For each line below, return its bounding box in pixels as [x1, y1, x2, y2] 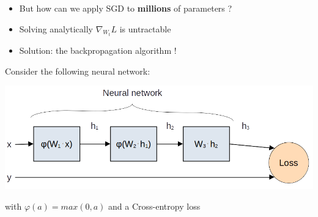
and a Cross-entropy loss [108, 199, 201, 212]
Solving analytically [19, 22, 94, 35]
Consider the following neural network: [5, 64, 150, 77]
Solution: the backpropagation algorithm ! [19, 44, 177, 57]
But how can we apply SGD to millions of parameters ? [19, 2, 232, 14]
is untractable [119, 22, 171, 35]
